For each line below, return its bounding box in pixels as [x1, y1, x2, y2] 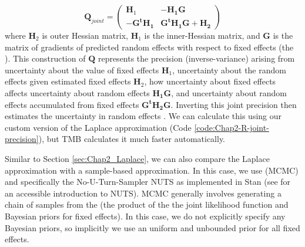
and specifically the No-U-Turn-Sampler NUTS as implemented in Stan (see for [5, 175, 291, 188]
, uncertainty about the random [172, 63, 286, 76]
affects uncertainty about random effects [5, 86, 150, 99]
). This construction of [5, 52, 86, 65]
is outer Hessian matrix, [42, 29, 128, 41]
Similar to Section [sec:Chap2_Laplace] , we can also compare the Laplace [5, 152, 270, 164]
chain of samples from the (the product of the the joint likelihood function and [5, 198, 289, 211]
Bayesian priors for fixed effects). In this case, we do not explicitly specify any [5, 209, 286, 222]
